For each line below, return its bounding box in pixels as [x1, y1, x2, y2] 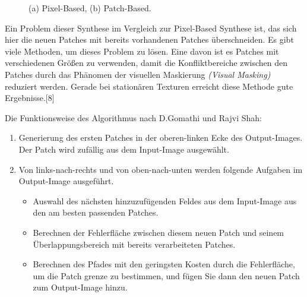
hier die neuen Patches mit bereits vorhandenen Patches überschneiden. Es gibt [5, 33, 294, 46]
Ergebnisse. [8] [5, 91, 55, 104]
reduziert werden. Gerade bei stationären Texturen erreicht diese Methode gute [5, 80, 293, 92]
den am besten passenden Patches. [33, 206, 159, 219]
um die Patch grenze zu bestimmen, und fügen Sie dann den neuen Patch [33, 269, 300, 282]
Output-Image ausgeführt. [18, 175, 114, 187]
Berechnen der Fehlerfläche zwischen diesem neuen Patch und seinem [33, 226, 284, 238]
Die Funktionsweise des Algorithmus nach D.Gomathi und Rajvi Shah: [5, 111, 262, 124]
